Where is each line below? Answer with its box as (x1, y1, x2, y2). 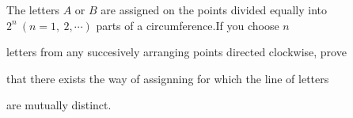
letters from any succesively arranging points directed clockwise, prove (6, 44, 347, 60)
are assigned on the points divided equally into (101, 2, 328, 17)
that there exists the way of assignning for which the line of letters (6, 70, 329, 86)
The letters (6, 2, 59, 17)
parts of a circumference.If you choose (96, 17, 279, 33)
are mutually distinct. (6, 97, 112, 113)
